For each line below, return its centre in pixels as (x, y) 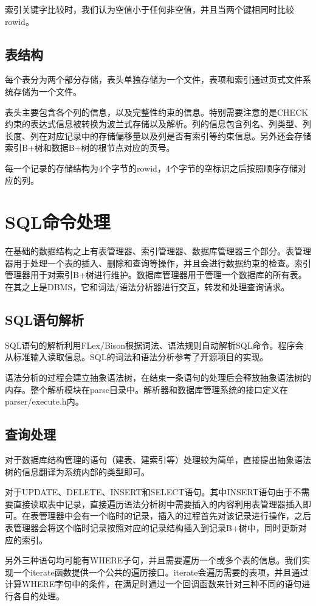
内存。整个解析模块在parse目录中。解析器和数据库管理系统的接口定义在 (147, 389)
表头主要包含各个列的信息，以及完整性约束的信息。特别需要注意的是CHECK (157, 112)
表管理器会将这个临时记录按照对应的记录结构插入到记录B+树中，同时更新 (152, 527)
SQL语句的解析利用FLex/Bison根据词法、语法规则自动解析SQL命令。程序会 (154, 345)
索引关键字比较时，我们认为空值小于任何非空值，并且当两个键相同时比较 (149, 9)
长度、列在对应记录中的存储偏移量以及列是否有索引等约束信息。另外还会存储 (158, 135)
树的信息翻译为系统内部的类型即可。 (77, 471)
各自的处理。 (39, 595)
